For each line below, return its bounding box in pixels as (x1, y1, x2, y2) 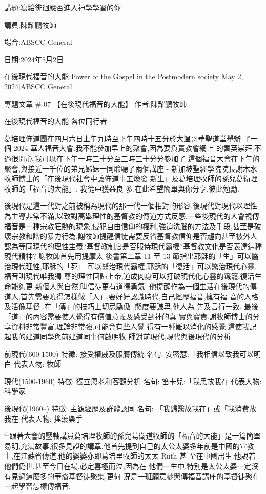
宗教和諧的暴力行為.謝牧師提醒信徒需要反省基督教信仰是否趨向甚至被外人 (11, 231, 257, 241)
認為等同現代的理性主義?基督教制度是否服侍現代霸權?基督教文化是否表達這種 (4, 240, 262, 251)
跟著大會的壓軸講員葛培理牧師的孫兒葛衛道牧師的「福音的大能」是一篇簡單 (9, 430, 261, 441)
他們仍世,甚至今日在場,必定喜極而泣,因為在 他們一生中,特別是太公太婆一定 (4, 460, 252, 471)
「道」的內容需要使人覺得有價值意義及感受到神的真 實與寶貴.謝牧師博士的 (4, 311, 253, 321)
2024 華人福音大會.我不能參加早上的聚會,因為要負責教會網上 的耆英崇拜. (13, 143, 254, 154)
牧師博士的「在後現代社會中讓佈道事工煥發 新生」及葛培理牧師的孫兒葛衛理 (4, 173, 258, 184)
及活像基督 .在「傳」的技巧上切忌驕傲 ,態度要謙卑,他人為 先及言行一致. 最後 (4, 301, 259, 312)
